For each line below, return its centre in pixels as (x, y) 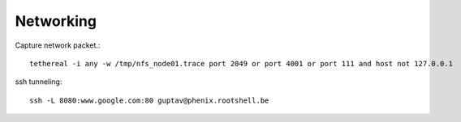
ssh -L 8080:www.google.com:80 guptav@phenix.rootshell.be (149, 100)
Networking (56, 21)
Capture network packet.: (58, 45)
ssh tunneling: (39, 82)
